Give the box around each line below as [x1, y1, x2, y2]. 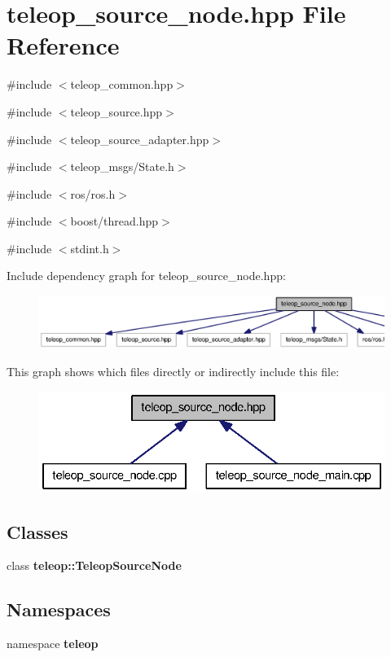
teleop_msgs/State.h [70, 158, 174, 175]
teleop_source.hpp [70, 103, 163, 120]
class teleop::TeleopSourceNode [7, 557, 182, 574]
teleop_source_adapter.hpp [70, 130, 209, 147]
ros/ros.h [70, 185, 116, 202]
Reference [7, 28, 120, 62]
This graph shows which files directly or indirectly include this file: [7, 363, 340, 380]
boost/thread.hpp [70, 212, 159, 230]
